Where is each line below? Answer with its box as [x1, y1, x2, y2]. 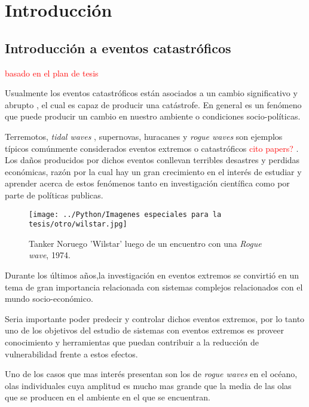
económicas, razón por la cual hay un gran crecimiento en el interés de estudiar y [5, 165, 302, 178]
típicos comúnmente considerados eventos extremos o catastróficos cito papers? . [5, 142, 299, 154]
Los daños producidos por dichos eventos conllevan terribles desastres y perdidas [5, 154, 300, 166]
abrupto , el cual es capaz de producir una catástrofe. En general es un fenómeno [5, 98, 302, 111]
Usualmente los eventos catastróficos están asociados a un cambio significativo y [5, 87, 298, 99]
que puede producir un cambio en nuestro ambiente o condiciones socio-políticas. [5, 110, 301, 123]
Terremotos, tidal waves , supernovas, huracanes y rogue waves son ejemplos [5, 130, 283, 142]
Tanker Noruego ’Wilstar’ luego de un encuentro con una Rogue [29, 237, 262, 249]
